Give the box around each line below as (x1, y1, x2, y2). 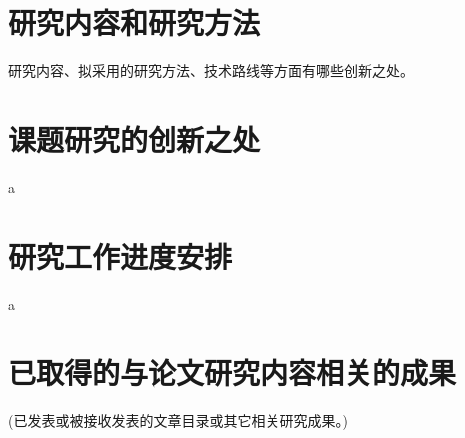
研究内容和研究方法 (8, 2, 261, 43)
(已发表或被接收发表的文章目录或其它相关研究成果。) (8, 410, 348, 431)
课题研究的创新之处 (8, 118, 261, 159)
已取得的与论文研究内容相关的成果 (8, 352, 457, 393)
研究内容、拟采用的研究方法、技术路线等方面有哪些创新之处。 (8, 60, 414, 81)
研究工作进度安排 (8, 235, 233, 276)
